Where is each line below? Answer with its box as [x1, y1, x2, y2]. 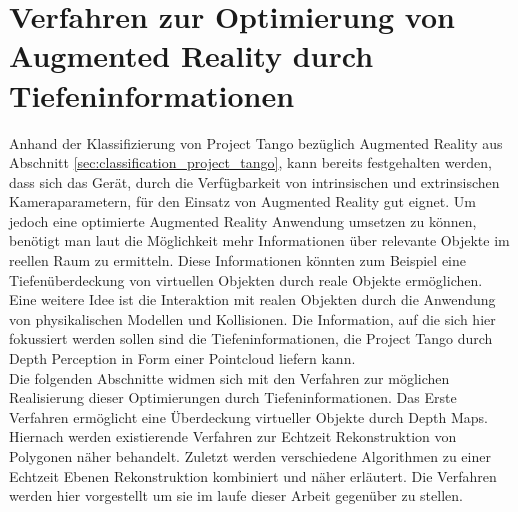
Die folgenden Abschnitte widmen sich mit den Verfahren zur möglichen [9, 367, 450, 388]
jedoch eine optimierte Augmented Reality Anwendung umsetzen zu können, [9, 210, 477, 231]
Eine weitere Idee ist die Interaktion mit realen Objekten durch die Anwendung [9, 289, 496, 310]
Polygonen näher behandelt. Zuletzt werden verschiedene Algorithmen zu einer [9, 446, 491, 466]
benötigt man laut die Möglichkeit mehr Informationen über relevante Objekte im [9, 230, 510, 251]
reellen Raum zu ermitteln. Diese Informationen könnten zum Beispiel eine [9, 250, 466, 271]
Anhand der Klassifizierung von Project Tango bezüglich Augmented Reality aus [9, 132, 503, 153]
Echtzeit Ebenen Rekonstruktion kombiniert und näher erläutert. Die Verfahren [9, 465, 497, 486]
